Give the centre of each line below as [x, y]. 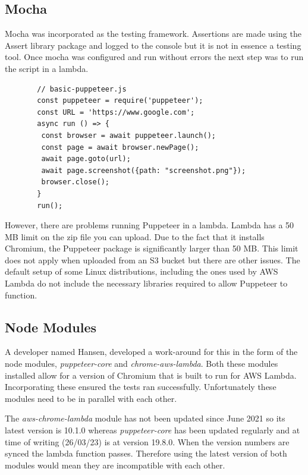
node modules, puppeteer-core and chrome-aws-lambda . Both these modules [142, 364]
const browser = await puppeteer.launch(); [128, 135]
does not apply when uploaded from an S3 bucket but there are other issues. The [153, 259]
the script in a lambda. [47, 68]
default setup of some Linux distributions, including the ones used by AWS [142, 271]
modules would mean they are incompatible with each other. [115, 465]
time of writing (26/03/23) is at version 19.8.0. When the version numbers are [147, 441]
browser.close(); [76, 182]
